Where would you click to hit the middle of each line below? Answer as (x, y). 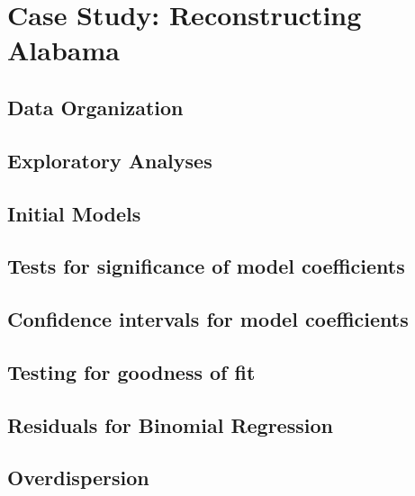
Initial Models (74, 213)
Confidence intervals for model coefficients (208, 319)
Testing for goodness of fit (131, 371)
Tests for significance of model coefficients (206, 266)
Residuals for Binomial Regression (170, 424)
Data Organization (95, 107)
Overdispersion (78, 478)
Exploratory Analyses (110, 160)
